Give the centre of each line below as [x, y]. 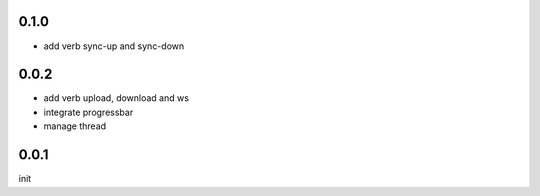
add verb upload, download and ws [116, 98]
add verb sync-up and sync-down [114, 46]
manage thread [75, 126]
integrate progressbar [88, 112]
